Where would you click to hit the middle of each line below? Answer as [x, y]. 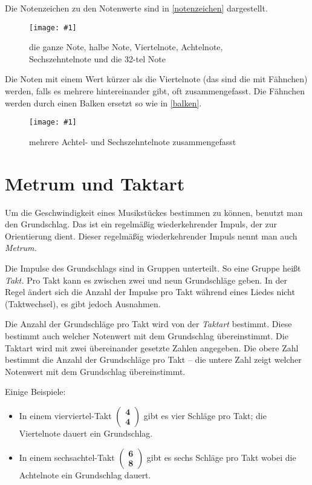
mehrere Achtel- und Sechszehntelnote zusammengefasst [133, 141]
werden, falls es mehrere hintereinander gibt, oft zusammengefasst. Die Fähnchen [155, 91]
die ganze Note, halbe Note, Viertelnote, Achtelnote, [126, 47]
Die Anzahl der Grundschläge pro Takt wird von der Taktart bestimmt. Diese [148, 324]
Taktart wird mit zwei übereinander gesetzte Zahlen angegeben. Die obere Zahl [152, 347]
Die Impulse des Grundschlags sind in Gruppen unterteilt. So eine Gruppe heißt [153, 268]
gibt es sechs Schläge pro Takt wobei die [221, 457]
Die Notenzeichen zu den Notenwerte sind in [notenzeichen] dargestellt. [136, 8]
